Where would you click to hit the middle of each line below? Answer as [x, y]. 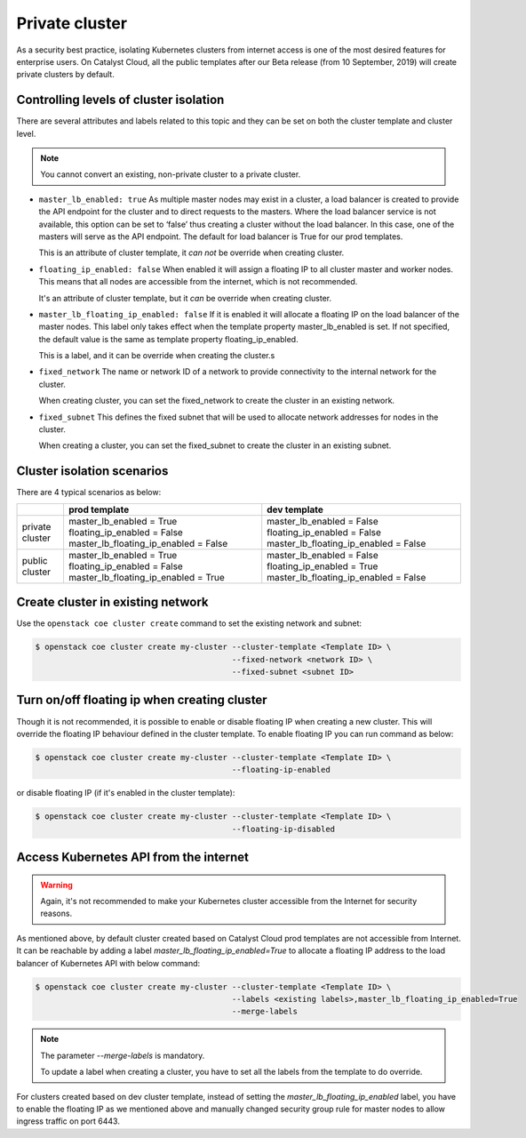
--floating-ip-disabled [283, 829]
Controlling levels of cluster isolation [120, 100]
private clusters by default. [65, 75]
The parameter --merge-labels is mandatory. [123, 1055]
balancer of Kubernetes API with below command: [108, 963]
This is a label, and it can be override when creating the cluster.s [157, 356]
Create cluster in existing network [112, 602]
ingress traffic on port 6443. [68, 1121]
